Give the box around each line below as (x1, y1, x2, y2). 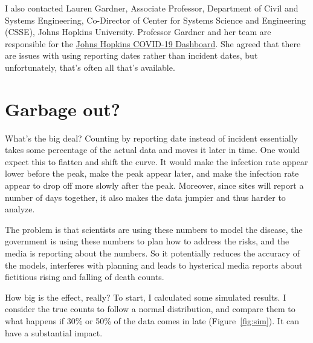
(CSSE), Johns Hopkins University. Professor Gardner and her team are (5, 25, 271, 38)
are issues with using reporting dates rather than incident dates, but (5, 49, 258, 62)
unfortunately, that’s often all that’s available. (5, 60, 175, 73)
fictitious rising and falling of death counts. (5, 270, 164, 283)
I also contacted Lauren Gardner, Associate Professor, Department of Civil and (5, 2, 298, 14)
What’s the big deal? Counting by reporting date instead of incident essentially (5, 131, 298, 144)
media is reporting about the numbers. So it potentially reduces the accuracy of (5, 247, 300, 260)
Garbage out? (5, 96, 121, 121)
